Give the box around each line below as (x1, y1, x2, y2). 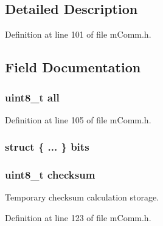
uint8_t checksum (5, 167, 95, 182)
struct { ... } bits (5, 139, 89, 154)
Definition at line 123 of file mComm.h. (5, 211, 151, 224)
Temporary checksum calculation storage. (5, 191, 159, 204)
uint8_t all (5, 89, 60, 104)
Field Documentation (5, 58, 141, 77)
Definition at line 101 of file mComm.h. (5, 28, 151, 41)
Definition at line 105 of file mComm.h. (5, 113, 151, 126)
